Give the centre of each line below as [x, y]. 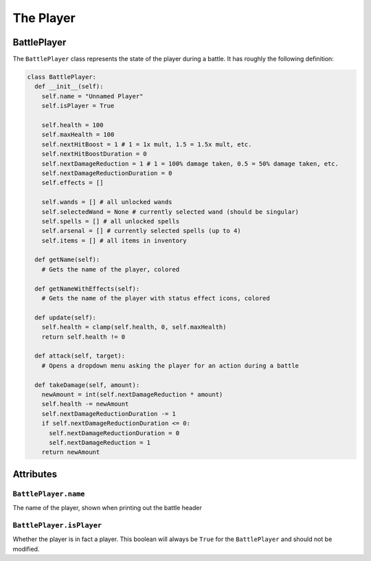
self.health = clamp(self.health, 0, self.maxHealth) [134, 327]
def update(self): [65, 317]
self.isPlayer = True [78, 106]
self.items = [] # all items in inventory [114, 240]
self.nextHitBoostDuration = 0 [94, 154]
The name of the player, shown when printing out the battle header [107, 508]
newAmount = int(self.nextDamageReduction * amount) [132, 394]
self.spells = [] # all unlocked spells [111, 221]
